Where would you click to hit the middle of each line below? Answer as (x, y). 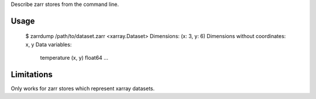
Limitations (32, 74)
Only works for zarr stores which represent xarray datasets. (83, 88)
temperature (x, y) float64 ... (74, 58)
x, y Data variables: (49, 45)
